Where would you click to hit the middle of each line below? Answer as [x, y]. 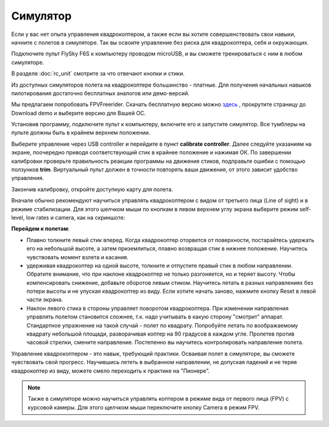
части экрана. [45, 300]
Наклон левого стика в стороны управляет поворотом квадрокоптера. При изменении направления [157, 308]
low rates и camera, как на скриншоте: [76, 217]
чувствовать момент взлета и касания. [78, 257]
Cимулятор [41, 16]
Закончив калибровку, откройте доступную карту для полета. [92, 189]
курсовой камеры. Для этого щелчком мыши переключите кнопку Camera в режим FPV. [144, 407]
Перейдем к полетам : [41, 229]
